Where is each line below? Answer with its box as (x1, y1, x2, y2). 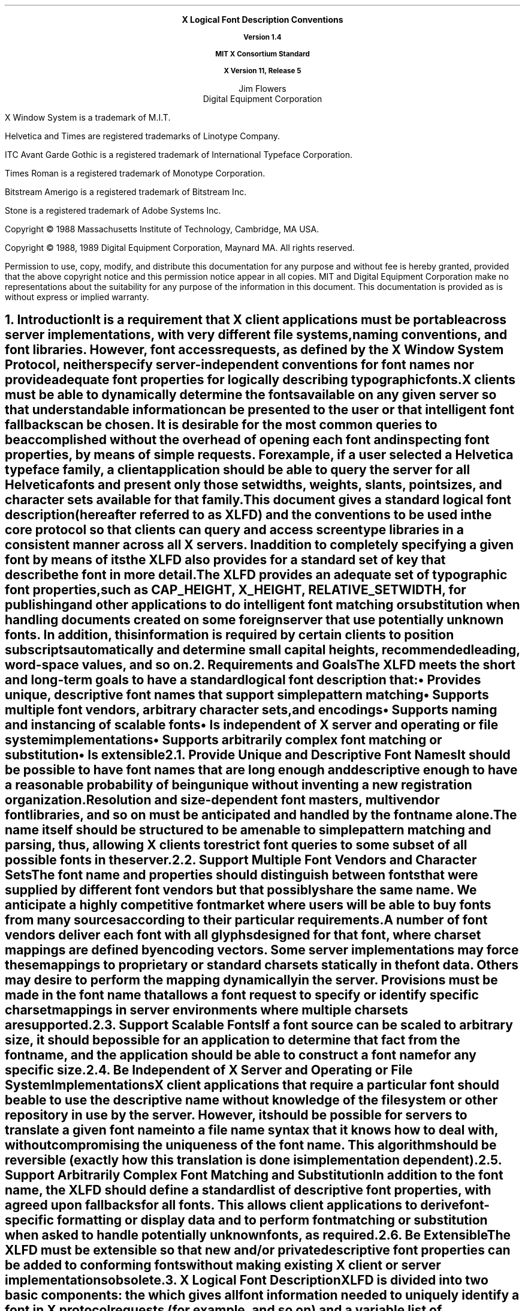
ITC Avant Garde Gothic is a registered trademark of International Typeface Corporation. (5, 149, 352, 160)
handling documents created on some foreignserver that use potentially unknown (5, 612, 504, 628)
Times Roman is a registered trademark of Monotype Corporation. (5, 168, 265, 178)
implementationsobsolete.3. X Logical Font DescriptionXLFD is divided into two (5, 1273, 488, 1288)
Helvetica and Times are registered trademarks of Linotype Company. (5, 131, 280, 141)
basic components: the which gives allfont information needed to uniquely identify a (5, 1288, 520, 1303)
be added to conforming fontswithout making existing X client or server (5, 1258, 441, 1273)
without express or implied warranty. (5, 292, 149, 302)
